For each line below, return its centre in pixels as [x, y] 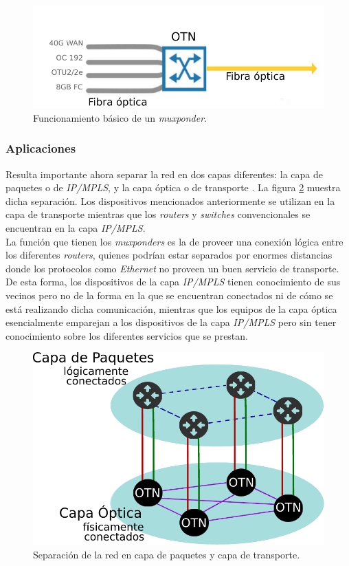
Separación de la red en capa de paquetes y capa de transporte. [167, 554]
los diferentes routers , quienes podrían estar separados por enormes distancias [169, 255]
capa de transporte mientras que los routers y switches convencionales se [158, 214]
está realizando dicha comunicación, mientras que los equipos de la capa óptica [171, 308]
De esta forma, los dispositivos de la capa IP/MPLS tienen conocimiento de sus [173, 282]
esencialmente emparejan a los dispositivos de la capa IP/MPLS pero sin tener [171, 322]
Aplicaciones [41, 148]
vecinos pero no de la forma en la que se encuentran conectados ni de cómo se [169, 295]
